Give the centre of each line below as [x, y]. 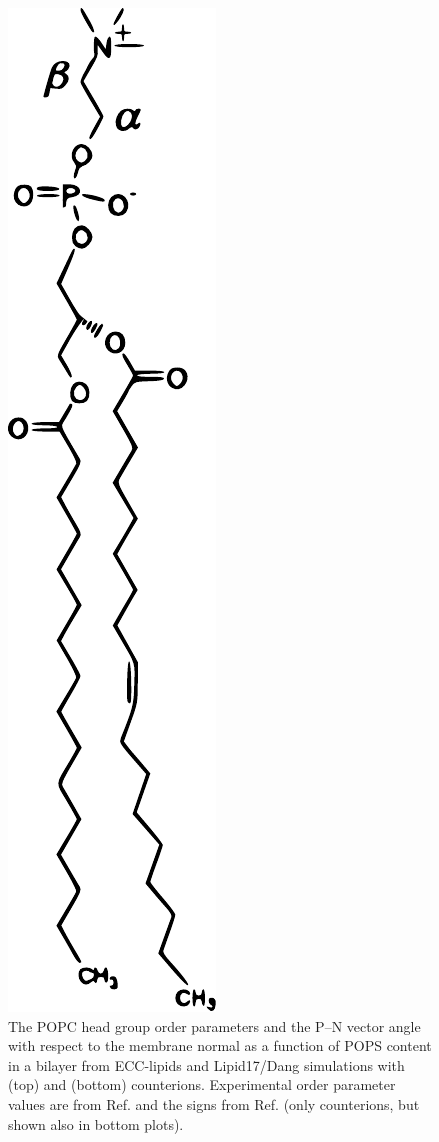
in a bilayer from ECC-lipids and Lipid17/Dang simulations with [206, 1064]
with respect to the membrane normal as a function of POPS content [220, 1045]
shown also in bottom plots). [96, 1123]
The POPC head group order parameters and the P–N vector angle [214, 1025]
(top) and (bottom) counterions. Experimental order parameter [202, 1084]
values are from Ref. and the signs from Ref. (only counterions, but [214, 1103]
